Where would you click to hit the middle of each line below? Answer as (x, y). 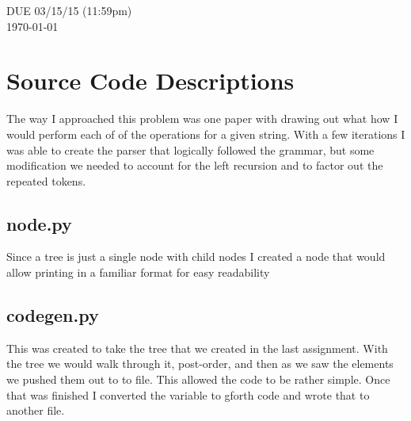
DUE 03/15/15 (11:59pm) (69, 10)
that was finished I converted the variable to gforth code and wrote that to (188, 394)
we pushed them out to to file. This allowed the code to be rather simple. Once (198, 379)
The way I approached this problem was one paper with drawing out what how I (202, 119)
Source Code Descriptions (150, 80)
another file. (36, 410)
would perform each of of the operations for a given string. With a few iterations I (206, 134)
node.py (39, 223)
